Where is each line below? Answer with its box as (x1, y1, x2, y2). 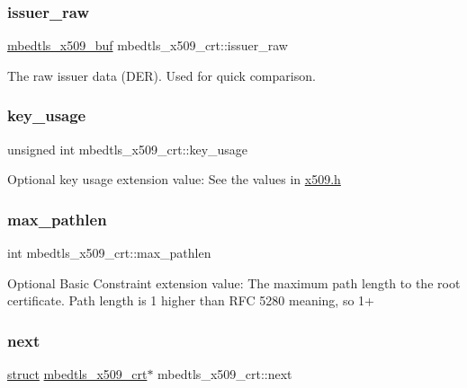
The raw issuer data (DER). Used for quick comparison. (7, 66, 316, 84)
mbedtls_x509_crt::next (157, 365, 292, 384)
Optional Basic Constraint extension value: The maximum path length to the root (7, 273, 461, 292)
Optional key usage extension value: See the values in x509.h (7, 170, 341, 189)
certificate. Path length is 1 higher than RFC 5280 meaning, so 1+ (7, 291, 374, 310)
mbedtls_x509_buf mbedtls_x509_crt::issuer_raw (7, 36, 288, 55)
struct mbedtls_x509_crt (7, 365, 148, 384)
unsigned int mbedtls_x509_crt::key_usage (7, 139, 248, 158)
